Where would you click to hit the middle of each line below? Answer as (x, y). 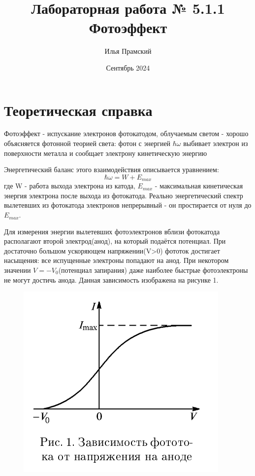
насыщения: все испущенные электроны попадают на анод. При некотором (116, 260)
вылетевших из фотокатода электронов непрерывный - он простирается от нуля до (128, 205)
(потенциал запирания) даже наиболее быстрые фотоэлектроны (153, 270)
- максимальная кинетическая (199, 186)
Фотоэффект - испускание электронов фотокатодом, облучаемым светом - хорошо (126, 133)
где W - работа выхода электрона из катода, (70, 186)
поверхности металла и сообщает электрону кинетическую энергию (106, 153)
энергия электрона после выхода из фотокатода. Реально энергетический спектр (124, 195)
